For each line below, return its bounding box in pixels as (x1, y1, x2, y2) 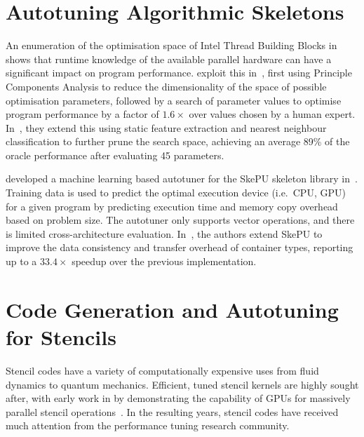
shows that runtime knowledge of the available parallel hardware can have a (6, 51, 332, 66)
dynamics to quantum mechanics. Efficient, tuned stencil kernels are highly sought (6, 377, 359, 391)
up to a (6, 254, 37, 269)
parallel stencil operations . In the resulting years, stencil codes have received (6, 404, 339, 419)
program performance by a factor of (6, 107, 159, 121)
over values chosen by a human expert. (189, 107, 356, 121)
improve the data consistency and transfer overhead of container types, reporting (6, 240, 353, 255)
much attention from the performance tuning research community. (6, 418, 290, 433)
